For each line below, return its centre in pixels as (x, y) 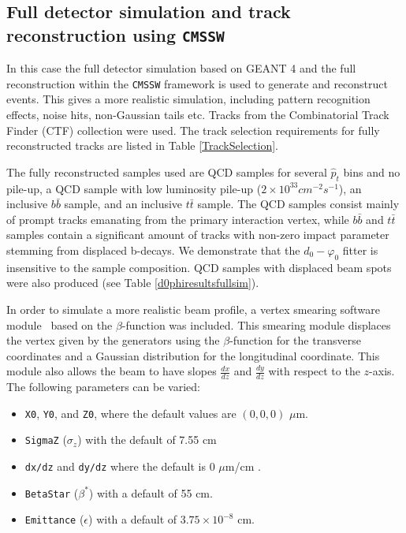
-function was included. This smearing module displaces (256, 324)
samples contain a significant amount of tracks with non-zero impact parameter (198, 235)
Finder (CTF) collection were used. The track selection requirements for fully (193, 130)
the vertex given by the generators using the (113, 340)
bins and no (372, 171)
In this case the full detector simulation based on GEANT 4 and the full (181, 68)
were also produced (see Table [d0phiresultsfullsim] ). (133, 283)
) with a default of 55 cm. (151, 492)
